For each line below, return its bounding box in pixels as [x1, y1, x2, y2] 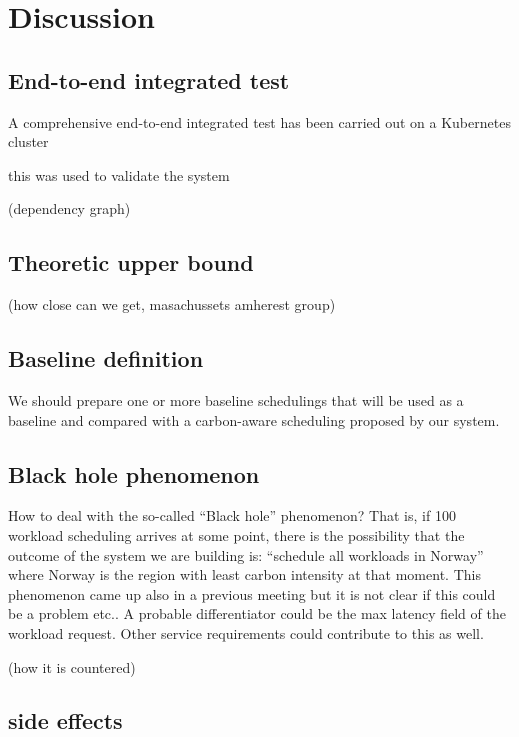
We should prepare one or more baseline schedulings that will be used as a [8, 389, 464, 410]
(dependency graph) [8, 198, 131, 219]
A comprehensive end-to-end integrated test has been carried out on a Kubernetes [8, 111, 511, 132]
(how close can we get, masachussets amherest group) [8, 294, 336, 315]
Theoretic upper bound [8, 247, 254, 278]
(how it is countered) [8, 656, 136, 677]
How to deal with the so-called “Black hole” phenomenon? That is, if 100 [8, 505, 456, 526]
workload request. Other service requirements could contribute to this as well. [8, 622, 484, 643]
